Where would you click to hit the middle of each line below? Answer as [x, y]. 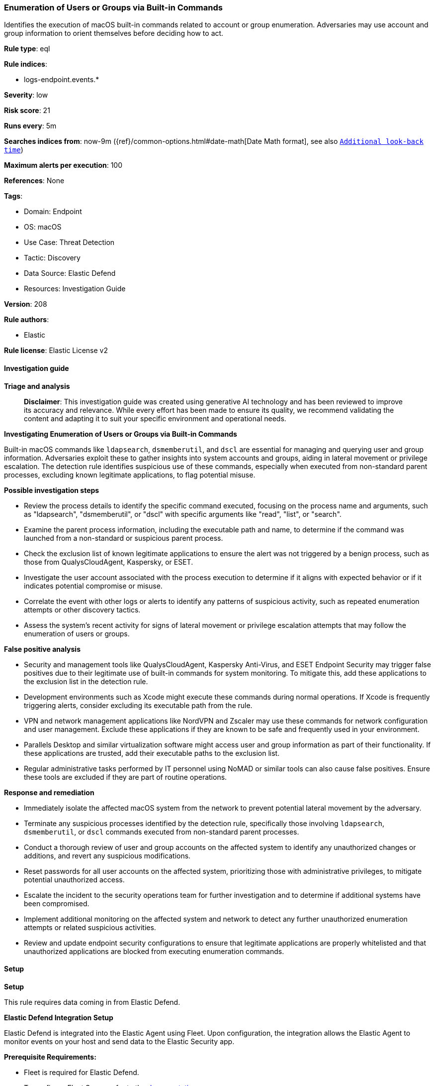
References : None [34, 181]
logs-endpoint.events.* [62, 80]
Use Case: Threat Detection [69, 242]
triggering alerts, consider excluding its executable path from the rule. [138, 705]
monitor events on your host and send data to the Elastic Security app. [119, 1041]
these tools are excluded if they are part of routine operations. [126, 777]
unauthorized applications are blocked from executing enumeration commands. [154, 951]
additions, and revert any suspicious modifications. [107, 855]
